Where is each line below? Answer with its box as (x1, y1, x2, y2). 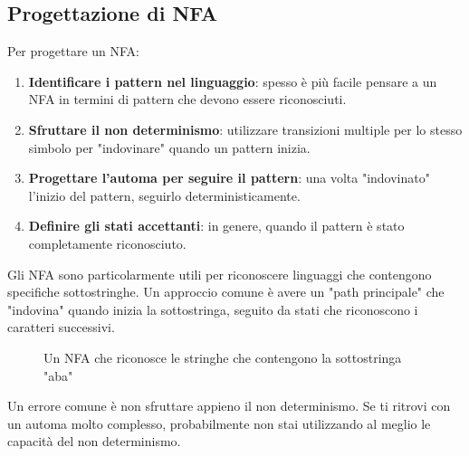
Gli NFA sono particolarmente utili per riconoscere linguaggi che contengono (7, 264, 432, 283)
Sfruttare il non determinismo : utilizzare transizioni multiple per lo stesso (28, 119, 463, 138)
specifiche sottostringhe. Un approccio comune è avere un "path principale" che (7, 282, 445, 301)
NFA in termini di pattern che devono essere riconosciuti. (28, 90, 347, 109)
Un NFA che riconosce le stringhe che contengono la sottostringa (43, 347, 402, 366)
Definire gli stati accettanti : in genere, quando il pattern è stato (28, 216, 405, 235)
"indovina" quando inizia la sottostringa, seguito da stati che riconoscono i (7, 299, 418, 318)
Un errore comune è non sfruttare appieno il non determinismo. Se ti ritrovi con (7, 396, 451, 415)
